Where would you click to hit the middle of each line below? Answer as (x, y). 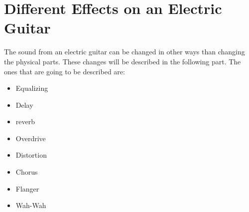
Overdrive (31, 138)
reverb (25, 121)
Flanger (27, 188)
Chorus (27, 172)
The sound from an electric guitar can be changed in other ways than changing (124, 52)
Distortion (31, 155)
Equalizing (32, 88)
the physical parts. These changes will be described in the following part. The (123, 61)
